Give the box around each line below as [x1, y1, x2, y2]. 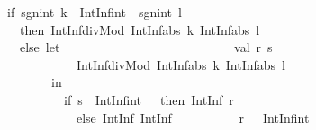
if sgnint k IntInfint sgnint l [6, 3, 182, 21]
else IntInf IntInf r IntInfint [76, 108, 310, 126]
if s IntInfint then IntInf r [63, 90, 234, 108]
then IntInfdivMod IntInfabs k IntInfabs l [19, 20, 260, 39]
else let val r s [19, 38, 273, 56]
